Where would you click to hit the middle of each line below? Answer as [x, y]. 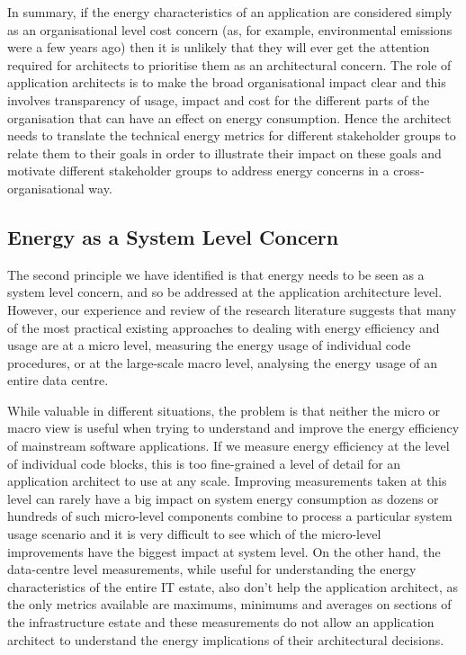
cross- [409, 170]
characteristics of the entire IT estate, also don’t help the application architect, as [233, 586]
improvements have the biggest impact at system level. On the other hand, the [224, 551]
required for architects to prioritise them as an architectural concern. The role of [229, 64]
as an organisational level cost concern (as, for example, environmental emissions [230, 29]
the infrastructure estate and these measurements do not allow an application [221, 622]
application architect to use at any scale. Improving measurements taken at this [227, 481]
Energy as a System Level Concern [173, 236]
